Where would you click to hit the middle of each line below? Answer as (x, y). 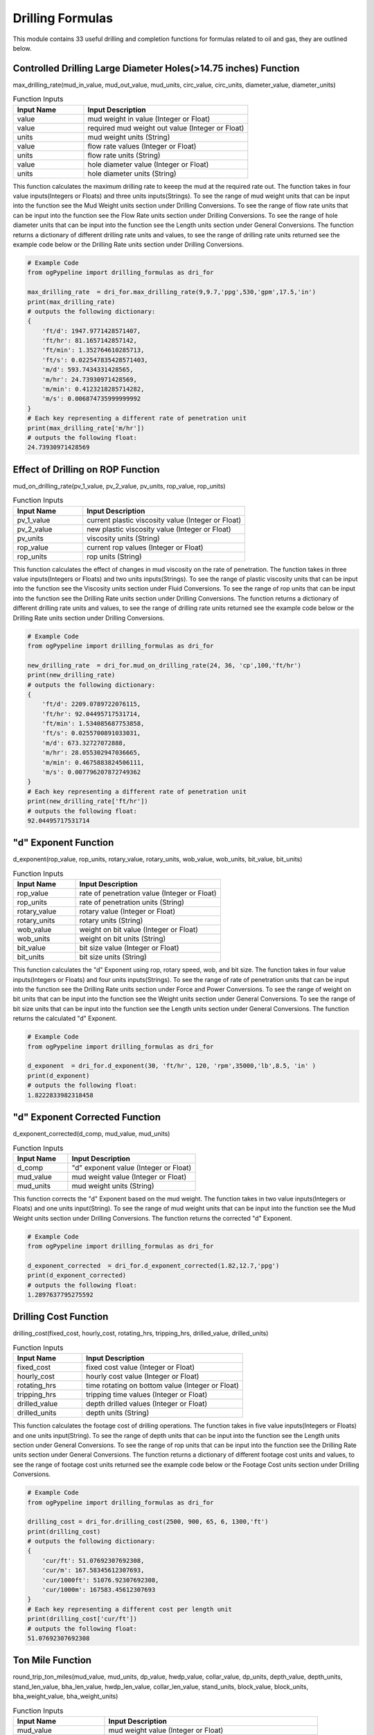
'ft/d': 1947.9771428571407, (91, 331)
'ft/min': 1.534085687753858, (93, 724)
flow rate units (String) (124, 155)
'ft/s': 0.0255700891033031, (91, 733)
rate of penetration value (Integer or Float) (148, 893)
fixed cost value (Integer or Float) (140, 1367)
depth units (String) (117, 1413)
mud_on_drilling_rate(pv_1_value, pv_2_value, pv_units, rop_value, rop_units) (119, 486)
